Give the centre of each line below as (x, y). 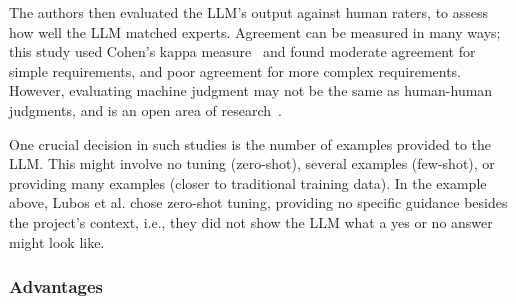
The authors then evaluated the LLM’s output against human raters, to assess (249, 12)
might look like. (57, 241)
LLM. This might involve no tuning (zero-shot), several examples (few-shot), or (252, 163)
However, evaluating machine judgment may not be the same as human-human (251, 90)
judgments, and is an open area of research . (145, 109)
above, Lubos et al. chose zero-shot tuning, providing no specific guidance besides (258, 202)
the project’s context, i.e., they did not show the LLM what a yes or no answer (251, 221)
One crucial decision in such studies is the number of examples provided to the (250, 143)
